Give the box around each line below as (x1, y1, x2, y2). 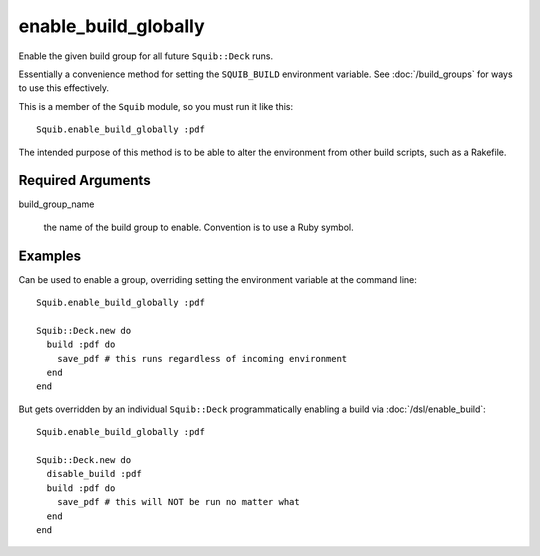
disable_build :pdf (46, 468, 142, 480)
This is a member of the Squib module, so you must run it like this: (18, 100, 294, 112)
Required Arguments (18, 172, 151, 189)
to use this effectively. (18, 82, 110, 94)
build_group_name (18, 198, 95, 210)
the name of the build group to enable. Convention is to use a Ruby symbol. (43, 221, 354, 233)
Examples (18, 247, 82, 264)
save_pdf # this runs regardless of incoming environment (56, 353, 348, 364)
